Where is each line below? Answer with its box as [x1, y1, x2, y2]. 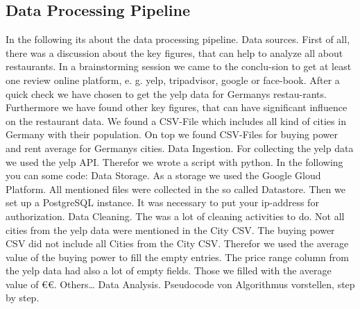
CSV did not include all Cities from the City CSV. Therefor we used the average [6, 236, 349, 251]
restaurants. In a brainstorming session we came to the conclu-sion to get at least [6, 59, 352, 74]
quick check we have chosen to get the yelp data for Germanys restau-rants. [6, 86, 327, 101]
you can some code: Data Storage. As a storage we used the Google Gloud [6, 168, 321, 183]
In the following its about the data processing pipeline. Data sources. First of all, [6, 32, 350, 47]
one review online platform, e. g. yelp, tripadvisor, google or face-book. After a [6, 72, 340, 87]
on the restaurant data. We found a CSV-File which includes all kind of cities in [6, 113, 346, 128]
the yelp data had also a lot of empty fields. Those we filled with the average [6, 263, 332, 278]
